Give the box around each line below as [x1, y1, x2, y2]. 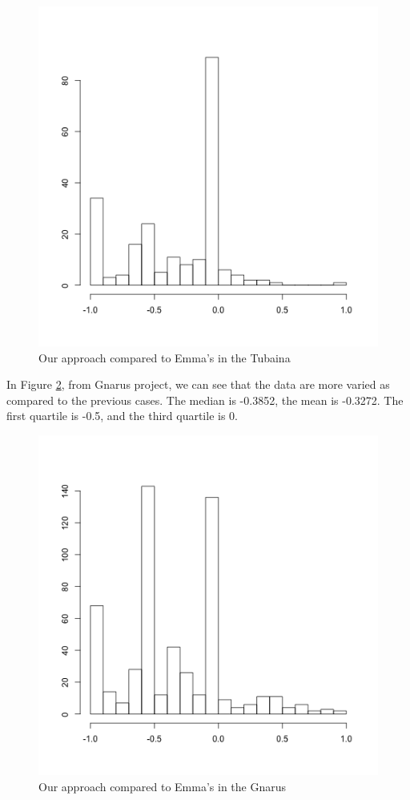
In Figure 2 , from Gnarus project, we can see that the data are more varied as [6, 376, 390, 393]
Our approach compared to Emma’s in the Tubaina [38, 349, 291, 366]
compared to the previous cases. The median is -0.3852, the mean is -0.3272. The [6, 391, 404, 408]
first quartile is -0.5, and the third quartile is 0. [6, 407, 238, 424]
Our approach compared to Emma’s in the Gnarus [38, 778, 287, 794]
